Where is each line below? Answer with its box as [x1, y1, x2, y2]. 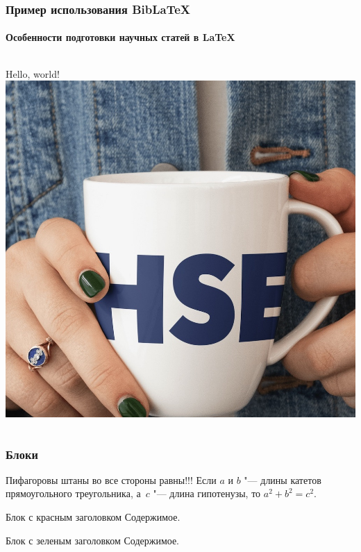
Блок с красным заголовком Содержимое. [6, 510, 180, 524]
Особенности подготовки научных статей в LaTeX [6, 30, 235, 44]
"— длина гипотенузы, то [153, 486, 261, 501]
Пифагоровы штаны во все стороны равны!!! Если [6, 472, 217, 487]
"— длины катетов [244, 472, 321, 487]
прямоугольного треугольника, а [6, 486, 141, 501]
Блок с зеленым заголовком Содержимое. [6, 533, 180, 547]
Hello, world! [6, 66, 60, 81]
